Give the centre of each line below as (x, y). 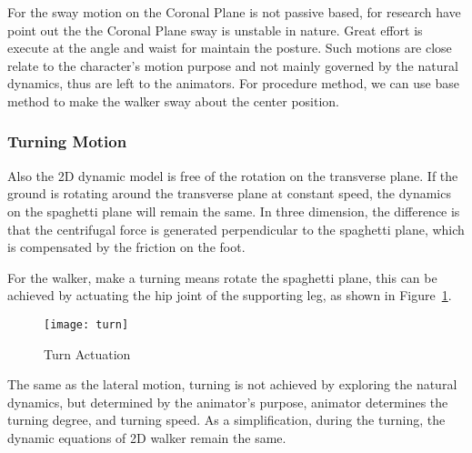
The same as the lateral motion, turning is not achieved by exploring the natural (232, 384)
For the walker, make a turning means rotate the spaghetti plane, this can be (222, 277)
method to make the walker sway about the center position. (173, 101)
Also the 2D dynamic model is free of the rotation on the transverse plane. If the (233, 175)
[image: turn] (86, 324)
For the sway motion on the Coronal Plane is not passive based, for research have (234, 12)
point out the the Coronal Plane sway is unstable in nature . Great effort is (215, 30)
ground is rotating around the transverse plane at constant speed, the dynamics (229, 193)
